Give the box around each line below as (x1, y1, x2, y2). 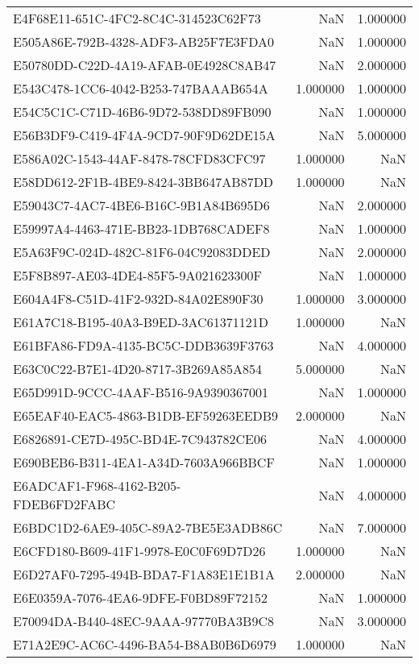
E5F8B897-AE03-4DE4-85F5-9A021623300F (13, 266, 262, 284)
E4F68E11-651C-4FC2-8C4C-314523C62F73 (13, 9, 261, 27)
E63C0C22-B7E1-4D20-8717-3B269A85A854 (13, 359, 263, 378)
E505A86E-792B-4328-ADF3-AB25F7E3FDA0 (13, 32, 275, 51)
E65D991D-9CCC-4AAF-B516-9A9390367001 (13, 383, 269, 401)
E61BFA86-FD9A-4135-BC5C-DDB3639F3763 (13, 336, 274, 355)
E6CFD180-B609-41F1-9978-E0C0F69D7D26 (13, 542, 266, 560)
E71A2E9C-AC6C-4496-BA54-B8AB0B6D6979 (13, 635, 276, 654)
